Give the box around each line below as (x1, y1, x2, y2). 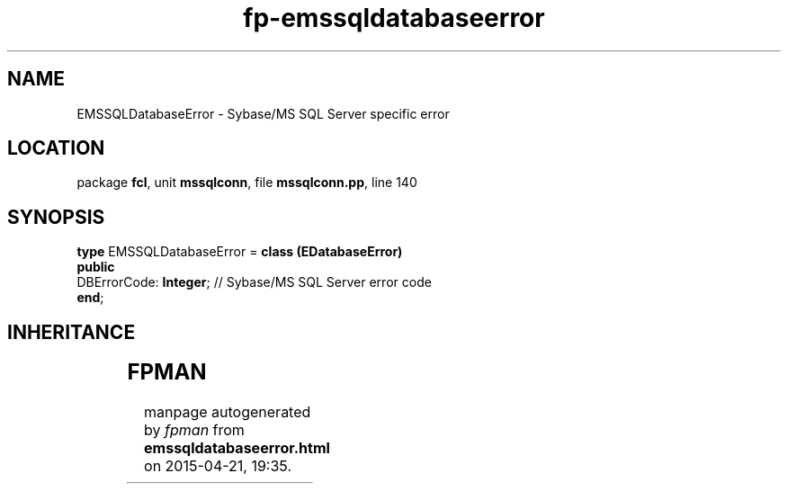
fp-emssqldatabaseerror (243, 3, 545, 33)
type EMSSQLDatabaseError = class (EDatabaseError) (76, 244, 403, 260)
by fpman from (144, 421, 245, 440)
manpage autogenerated (144, 403, 311, 422)
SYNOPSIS (7, 205, 105, 228)
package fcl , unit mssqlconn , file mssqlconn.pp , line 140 (76, 174, 417, 191)
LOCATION (7, 137, 105, 160)
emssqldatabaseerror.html (144, 439, 330, 458)
